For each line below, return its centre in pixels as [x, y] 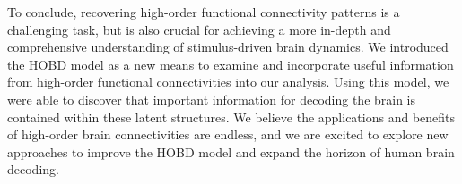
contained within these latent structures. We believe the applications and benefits [231, 117]
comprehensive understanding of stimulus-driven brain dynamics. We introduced [228, 47]
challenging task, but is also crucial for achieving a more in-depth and [199, 29]
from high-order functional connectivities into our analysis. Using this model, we [228, 82]
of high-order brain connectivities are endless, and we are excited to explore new [228, 134]
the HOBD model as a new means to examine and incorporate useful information [231, 64]
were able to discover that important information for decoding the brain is [212, 99]
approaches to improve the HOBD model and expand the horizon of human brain [231, 151]
